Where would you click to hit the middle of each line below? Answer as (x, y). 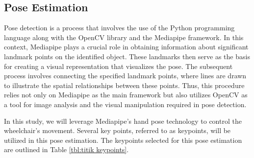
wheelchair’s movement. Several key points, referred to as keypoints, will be (117, 130)
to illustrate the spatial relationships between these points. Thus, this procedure (124, 85)
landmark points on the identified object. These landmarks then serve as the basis (127, 56)
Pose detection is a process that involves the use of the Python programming (119, 28)
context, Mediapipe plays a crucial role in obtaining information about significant (126, 47)
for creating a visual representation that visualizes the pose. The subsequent (118, 66)
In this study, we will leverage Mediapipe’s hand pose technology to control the (123, 121)
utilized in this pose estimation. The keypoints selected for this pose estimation (123, 140)
